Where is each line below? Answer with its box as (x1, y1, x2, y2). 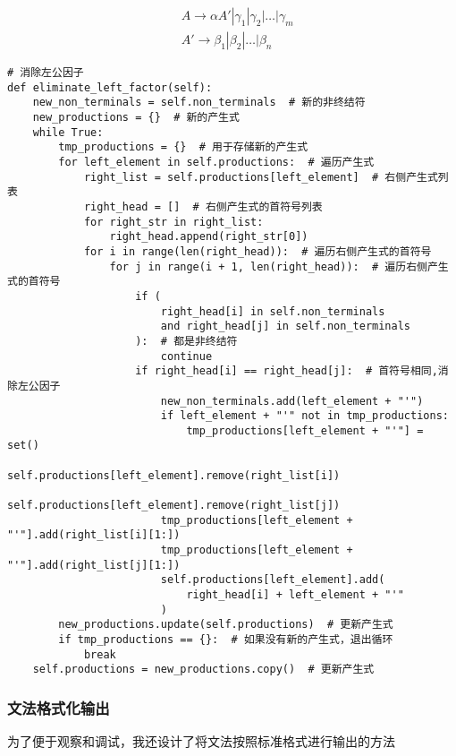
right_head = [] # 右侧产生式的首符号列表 (83, 200, 323, 213)
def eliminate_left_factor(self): (7, 81, 213, 94)
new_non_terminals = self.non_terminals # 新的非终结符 (32, 96, 366, 109)
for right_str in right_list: (83, 215, 264, 228)
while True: (32, 125, 104, 139)
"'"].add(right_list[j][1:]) (7, 558, 181, 571)
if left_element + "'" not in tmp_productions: (160, 409, 449, 423)
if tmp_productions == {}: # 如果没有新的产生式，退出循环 (58, 633, 393, 646)
